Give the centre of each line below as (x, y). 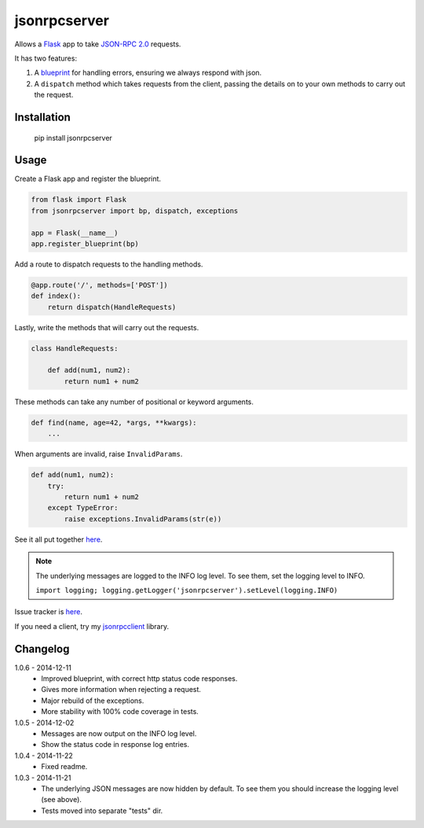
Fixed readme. (64, 767)
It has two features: (46, 58)
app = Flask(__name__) (75, 233)
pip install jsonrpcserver (73, 138)
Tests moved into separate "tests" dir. (102, 811)
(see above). (62, 800)
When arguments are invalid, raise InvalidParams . (99, 454)
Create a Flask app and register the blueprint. (88, 179)
